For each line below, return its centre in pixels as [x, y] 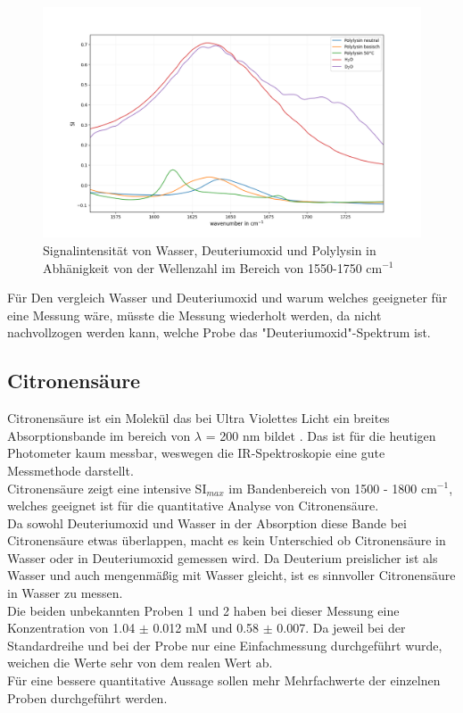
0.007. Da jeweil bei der [341, 628]
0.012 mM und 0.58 [206, 628]
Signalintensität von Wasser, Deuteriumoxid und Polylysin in [210, 249]
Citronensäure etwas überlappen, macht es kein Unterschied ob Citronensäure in [227, 540]
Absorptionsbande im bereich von [99, 435]
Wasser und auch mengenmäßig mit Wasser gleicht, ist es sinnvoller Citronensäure [231, 575]
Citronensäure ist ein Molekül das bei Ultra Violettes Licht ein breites [198, 418]
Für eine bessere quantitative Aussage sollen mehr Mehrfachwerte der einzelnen [224, 680]
